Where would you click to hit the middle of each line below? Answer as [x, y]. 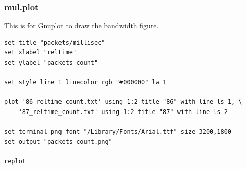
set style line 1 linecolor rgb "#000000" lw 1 [85, 82]
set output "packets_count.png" [58, 142]
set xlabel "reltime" [40, 53]
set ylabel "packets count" [51, 63]
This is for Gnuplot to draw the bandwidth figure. [81, 25]
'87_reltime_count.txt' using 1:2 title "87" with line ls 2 [123, 112]
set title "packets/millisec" [55, 43]
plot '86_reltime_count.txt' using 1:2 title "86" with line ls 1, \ [123, 102]
